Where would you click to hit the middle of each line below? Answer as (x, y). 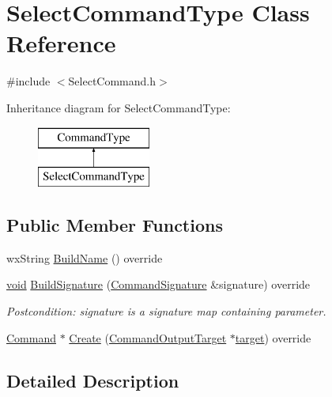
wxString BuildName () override (85, 257)
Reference (61, 43)
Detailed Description (93, 380)
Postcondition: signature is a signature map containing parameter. (166, 311)
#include (28, 81)
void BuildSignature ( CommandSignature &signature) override (158, 284)
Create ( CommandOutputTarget (148, 337)
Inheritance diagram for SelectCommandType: (119, 107)
